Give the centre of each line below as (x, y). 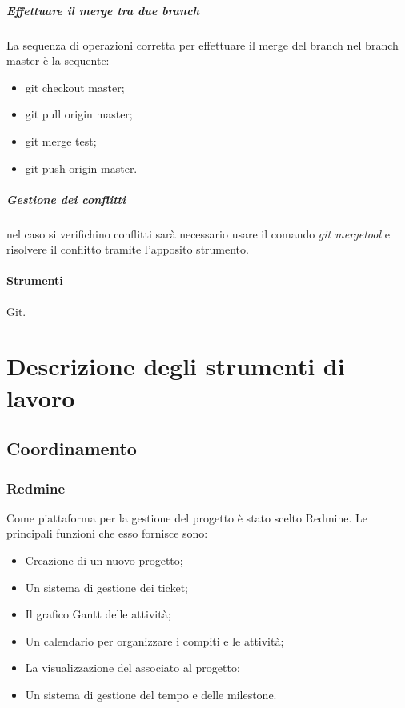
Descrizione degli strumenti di (176, 366)
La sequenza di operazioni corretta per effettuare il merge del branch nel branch (202, 44)
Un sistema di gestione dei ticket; (106, 587)
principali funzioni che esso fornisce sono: (107, 533)
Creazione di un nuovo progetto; (104, 560)
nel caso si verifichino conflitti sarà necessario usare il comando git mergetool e (198, 233)
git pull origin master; (79, 114)
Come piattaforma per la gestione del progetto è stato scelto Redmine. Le (187, 517)
